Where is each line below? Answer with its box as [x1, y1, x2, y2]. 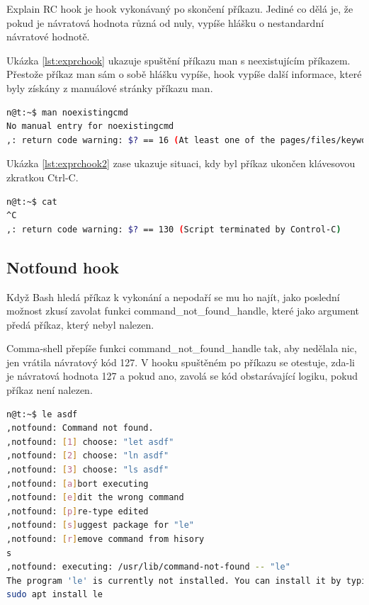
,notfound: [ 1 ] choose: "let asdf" [6, 436, 174, 447]
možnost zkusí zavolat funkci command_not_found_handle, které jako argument [6, 303, 360, 318]
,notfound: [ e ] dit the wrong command [6, 492, 184, 503]
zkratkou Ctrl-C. [6, 169, 79, 184]
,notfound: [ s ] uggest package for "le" [6, 520, 194, 531]
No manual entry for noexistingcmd [6, 121, 174, 132]
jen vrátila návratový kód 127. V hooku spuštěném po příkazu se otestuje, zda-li [6, 354, 355, 369]
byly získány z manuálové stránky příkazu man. [6, 80, 213, 95]
